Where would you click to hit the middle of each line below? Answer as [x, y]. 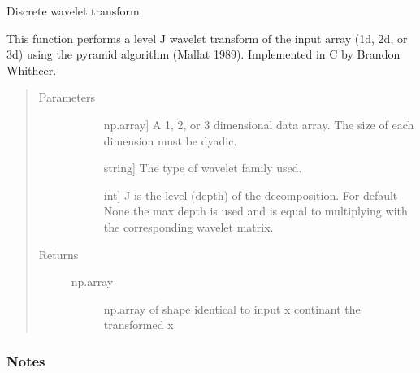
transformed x [139, 325]
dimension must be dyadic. [170, 140]
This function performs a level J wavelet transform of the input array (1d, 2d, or [207, 38]
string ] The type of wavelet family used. [203, 168]
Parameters [67, 97]
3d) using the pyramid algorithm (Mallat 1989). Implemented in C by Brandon [204, 54]
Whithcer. [32, 69]
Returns [58, 254]
